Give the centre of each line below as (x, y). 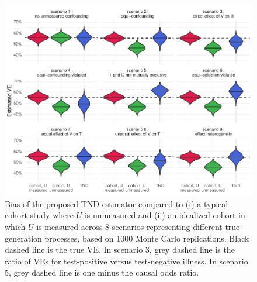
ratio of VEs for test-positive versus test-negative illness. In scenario (126, 261)
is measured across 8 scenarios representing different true (138, 226)
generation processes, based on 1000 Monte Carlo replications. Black (127, 238)
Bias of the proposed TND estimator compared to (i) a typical (117, 203)
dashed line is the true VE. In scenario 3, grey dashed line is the (120, 250)
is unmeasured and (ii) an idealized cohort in (165, 215)
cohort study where (39, 215)
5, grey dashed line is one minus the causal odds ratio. (102, 272)
